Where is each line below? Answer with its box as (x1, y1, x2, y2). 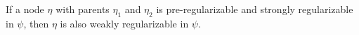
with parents (56, 2, 110, 16)
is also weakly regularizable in (60, 16, 189, 30)
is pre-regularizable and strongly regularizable (156, 2, 353, 16)
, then (23, 16, 49, 30)
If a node (6, 2, 44, 16)
